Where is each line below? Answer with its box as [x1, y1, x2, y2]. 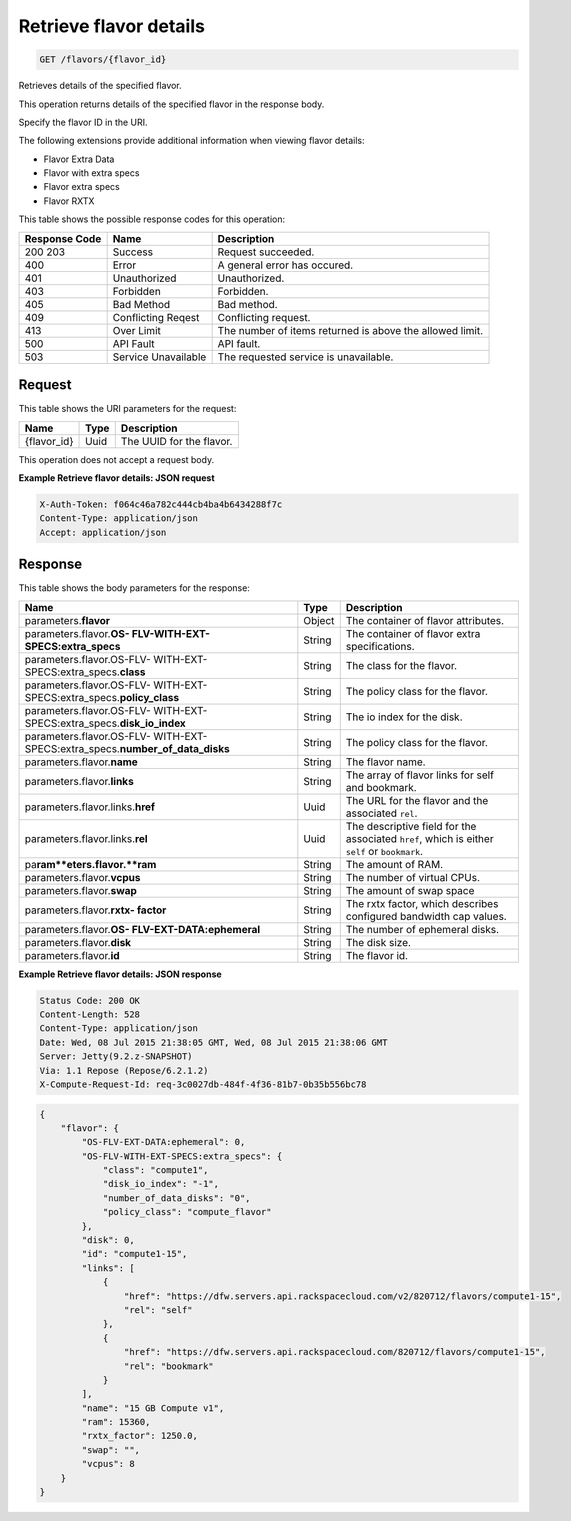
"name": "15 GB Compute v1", [81, 1402, 225, 1414]
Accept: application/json [39, 526, 167, 538]
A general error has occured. [217, 258, 354, 272]
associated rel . [345, 806, 418, 820]
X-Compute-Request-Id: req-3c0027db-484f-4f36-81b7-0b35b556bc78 [39, 1078, 367, 1090]
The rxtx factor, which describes [345, 896, 499, 910]
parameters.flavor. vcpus [24, 870, 141, 884]
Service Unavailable [112, 350, 207, 364]
